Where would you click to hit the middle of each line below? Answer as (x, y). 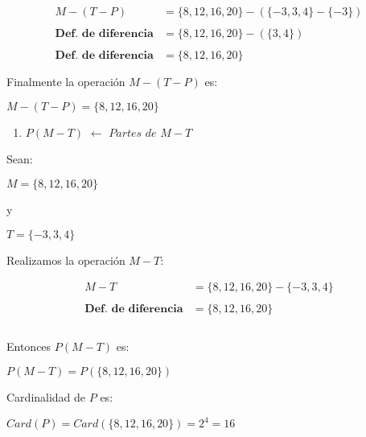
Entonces (29, 346)
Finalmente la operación (66, 82)
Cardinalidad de (46, 396)
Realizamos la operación (66, 260)
